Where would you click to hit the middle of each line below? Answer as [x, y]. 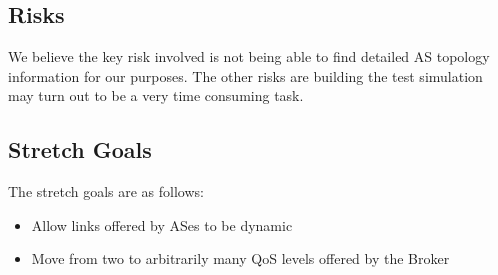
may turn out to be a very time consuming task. [156, 95]
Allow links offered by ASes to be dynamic [162, 224]
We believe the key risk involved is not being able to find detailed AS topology [249, 56]
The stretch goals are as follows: [106, 191]
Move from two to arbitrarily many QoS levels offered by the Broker [240, 258]
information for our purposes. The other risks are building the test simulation [245, 75]
